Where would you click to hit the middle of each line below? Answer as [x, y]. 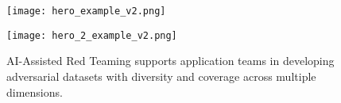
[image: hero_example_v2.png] [86, 11]
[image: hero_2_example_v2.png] [92, 35]
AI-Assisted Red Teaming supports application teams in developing [170, 61]
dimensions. [35, 92]
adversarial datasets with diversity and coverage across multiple [161, 76]
